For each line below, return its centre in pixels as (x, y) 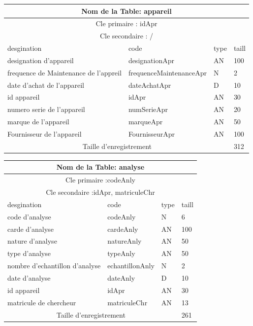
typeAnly (121, 253)
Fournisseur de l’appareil (45, 133)
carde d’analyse (31, 229)
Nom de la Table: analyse (100, 167)
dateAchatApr (150, 85)
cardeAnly (123, 229)
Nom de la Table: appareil (126, 11)
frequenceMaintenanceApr (168, 72)
